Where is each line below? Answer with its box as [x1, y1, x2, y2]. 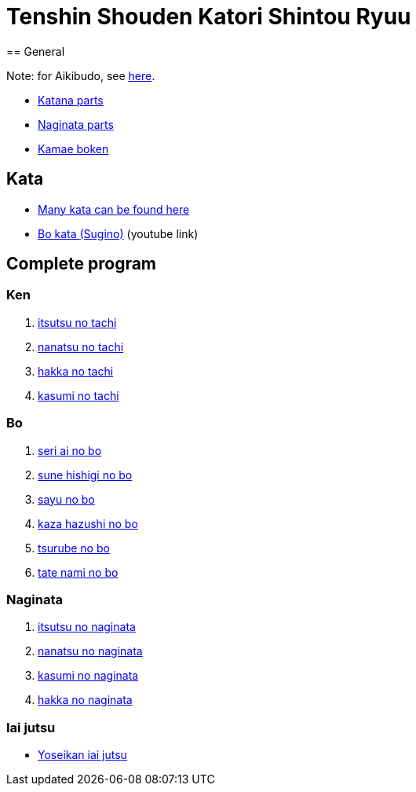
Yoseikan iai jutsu [38, 748, 127, 762]
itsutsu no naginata [38, 620, 136, 634]
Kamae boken [38, 141, 109, 156]
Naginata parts [38, 117, 114, 131]
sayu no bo [38, 492, 95, 506]
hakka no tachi [38, 364, 114, 378]
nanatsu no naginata [38, 644, 143, 658]
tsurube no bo [38, 541, 110, 555]
